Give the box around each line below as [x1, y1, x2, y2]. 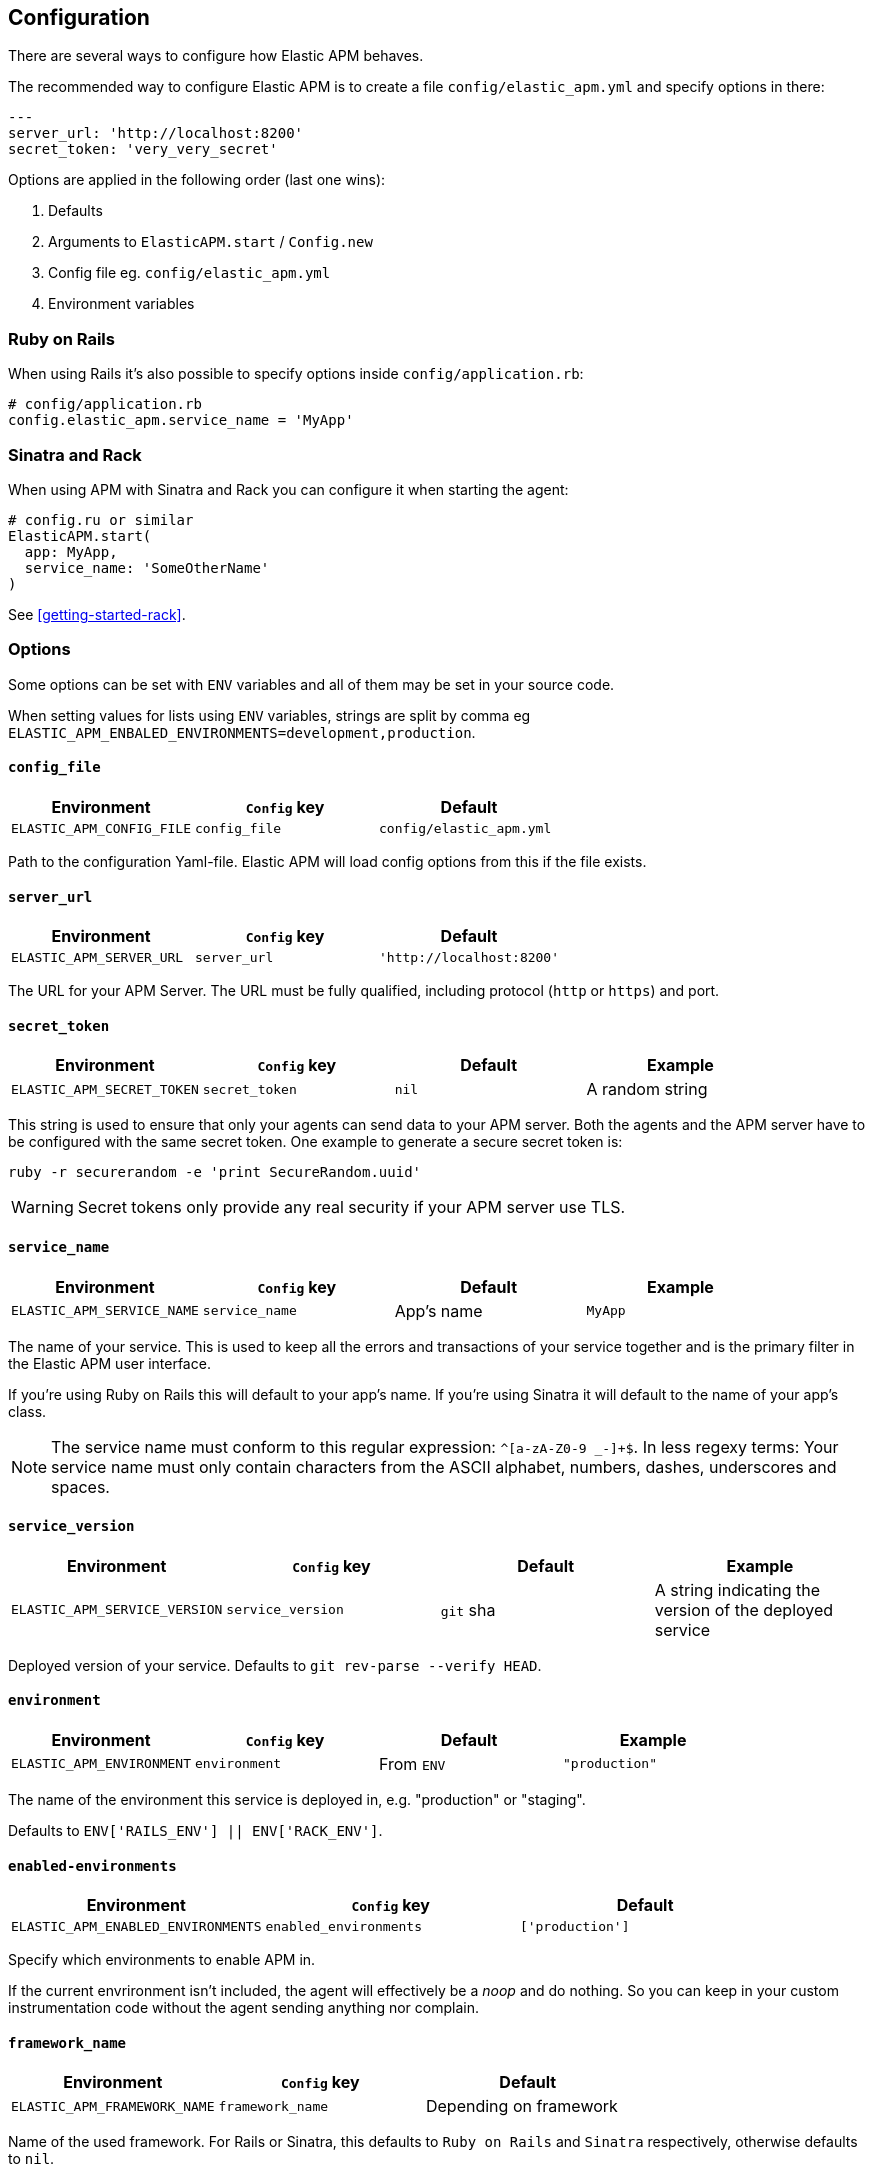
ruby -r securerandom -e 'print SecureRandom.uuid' [8, 1164, 422, 1181]
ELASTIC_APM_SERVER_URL [11, 950, 184, 966]
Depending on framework [425, 2096, 618, 2117]
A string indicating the [654, 1579, 820, 1600]
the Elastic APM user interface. [8, 1354, 211, 1372]
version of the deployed [654, 1599, 834, 1620]
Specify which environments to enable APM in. [8, 1951, 316, 1969]
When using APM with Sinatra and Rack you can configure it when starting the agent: [8, 480, 569, 498]
